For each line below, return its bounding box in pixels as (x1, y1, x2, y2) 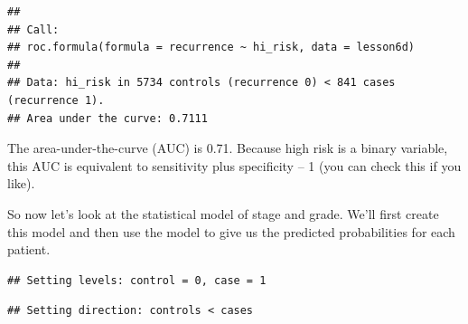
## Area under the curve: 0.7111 (7, 111, 208, 125)
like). (7, 174, 35, 193)
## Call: (7, 23, 60, 36)
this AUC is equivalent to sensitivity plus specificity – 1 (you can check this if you (7, 156, 462, 175)
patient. (7, 240, 51, 259)
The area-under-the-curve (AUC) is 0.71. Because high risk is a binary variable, (7, 138, 448, 157)
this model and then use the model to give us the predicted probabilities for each (7, 222, 455, 241)
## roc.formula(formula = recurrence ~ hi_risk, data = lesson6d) (7, 41, 416, 54)
